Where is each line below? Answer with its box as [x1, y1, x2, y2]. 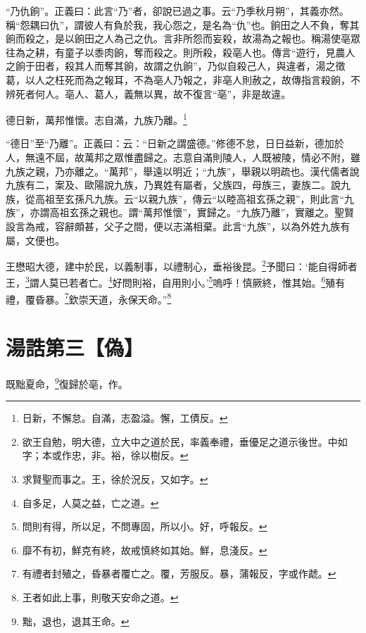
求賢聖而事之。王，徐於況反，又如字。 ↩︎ [22, 472, 208, 487]
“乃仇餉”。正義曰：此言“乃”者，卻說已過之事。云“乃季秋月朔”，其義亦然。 [6, 4, 349, 18]
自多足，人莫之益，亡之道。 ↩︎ [22, 495, 159, 510]
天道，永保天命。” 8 [88, 289, 172, 306]
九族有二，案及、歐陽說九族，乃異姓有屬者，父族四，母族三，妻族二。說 [6, 177, 341, 192]
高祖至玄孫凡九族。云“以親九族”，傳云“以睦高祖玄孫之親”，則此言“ [34, 191, 345, 206]
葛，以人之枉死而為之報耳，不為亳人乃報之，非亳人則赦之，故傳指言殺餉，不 [6, 72, 360, 87]
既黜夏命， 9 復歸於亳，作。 [6, 375, 128, 391]
